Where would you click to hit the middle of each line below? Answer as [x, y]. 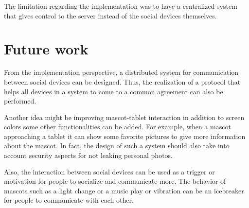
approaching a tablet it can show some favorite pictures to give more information [125, 136]
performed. [20, 101]
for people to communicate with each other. [69, 200]
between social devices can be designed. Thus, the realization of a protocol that [122, 81]
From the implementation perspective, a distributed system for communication [121, 72]
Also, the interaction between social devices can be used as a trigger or [109, 171]
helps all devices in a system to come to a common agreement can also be [114, 91]
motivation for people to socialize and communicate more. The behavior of [115, 181]
